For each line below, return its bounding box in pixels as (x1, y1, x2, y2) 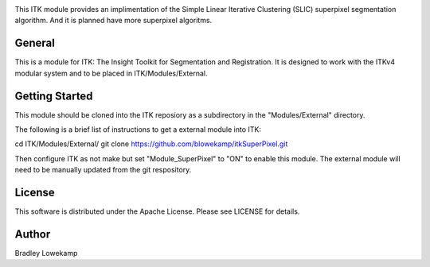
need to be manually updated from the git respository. (14, 165, 192, 175)
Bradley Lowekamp (14, 248, 78, 257)
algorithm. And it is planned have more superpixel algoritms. (14, 16, 213, 25)
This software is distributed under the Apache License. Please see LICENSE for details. (14, 207, 300, 216)
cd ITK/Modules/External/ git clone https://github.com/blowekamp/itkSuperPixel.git (14, 139, 288, 149)
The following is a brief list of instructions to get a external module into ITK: (14, 124, 262, 134)
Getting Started (14, 89, 93, 103)
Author (14, 227, 51, 241)
